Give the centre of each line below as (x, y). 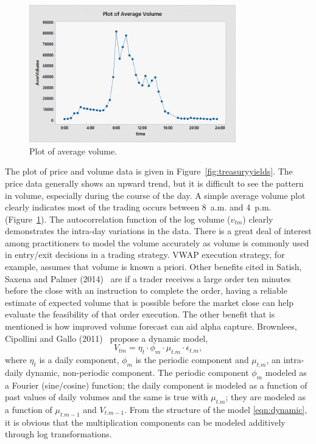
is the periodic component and (192, 360)
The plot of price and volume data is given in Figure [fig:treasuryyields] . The (149, 171)
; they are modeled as (266, 397)
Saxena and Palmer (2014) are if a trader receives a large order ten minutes (148, 278)
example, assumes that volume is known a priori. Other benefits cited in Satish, (153, 267)
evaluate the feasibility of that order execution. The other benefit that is (140, 314)
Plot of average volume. (73, 151)
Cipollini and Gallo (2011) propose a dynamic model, (107, 338)
